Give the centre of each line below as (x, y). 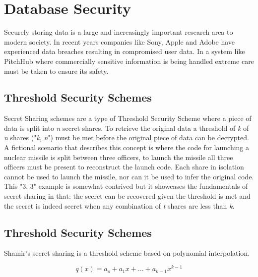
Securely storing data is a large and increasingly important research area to (119, 32)
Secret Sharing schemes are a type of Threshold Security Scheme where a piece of (128, 118)
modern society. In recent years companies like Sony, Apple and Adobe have (120, 41)
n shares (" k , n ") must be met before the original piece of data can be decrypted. (127, 138)
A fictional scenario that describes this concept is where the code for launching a (127, 147)
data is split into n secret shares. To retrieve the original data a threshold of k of (127, 128)
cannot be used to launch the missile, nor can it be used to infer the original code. (129, 176)
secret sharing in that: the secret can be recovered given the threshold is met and (127, 196)
